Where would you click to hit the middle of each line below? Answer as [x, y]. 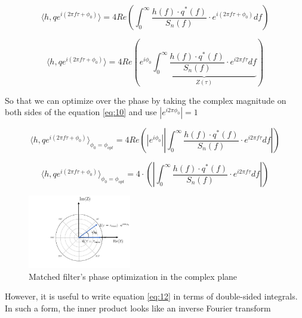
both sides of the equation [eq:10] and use [81, 112]
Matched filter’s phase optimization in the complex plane [133, 276]
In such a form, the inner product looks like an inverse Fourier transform [138, 308]
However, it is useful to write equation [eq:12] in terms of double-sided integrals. [151, 296]
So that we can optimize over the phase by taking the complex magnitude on [146, 100]
